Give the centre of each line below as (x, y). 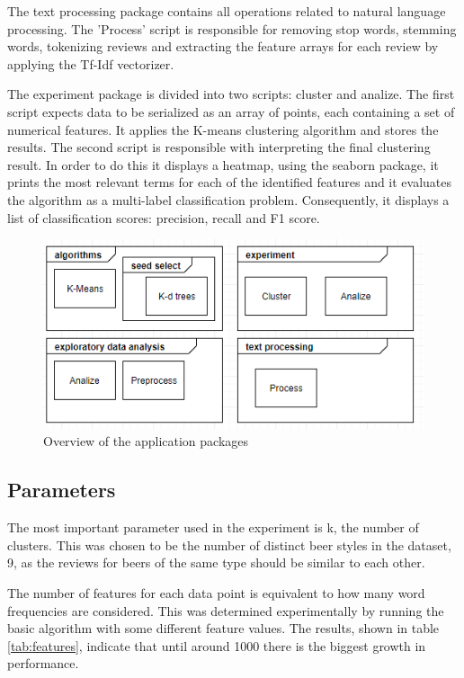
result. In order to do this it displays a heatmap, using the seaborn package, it (223, 164)
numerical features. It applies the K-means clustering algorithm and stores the (223, 129)
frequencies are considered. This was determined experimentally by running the (226, 610)
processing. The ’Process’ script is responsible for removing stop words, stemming (232, 28)
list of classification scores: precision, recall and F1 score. (164, 217)
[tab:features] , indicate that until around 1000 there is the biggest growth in (217, 645)
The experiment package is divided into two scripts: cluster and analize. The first (231, 94)
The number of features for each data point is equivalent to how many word (216, 593)
